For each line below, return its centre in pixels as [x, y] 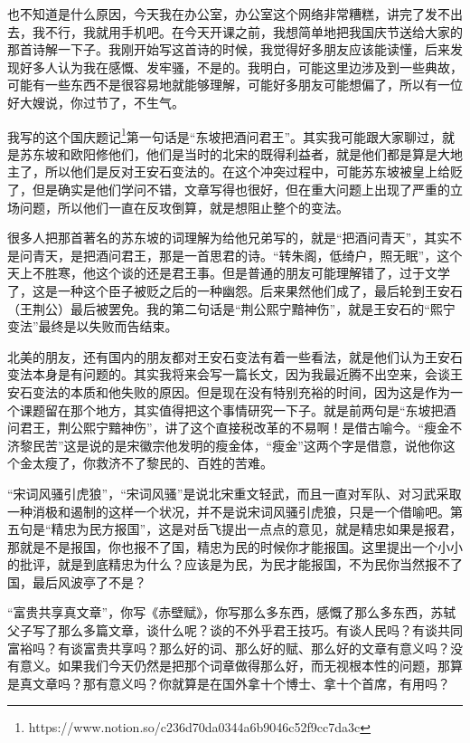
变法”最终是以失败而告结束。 [93, 326]
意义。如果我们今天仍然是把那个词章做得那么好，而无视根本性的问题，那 [235, 666]
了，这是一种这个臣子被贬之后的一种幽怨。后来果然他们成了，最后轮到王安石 [235, 290]
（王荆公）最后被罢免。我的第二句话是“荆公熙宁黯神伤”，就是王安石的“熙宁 [231, 308]
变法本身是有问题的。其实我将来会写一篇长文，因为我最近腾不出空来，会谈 [229, 374]
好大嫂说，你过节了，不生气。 [96, 102]
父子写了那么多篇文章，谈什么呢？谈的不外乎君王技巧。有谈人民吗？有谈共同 [235, 630]
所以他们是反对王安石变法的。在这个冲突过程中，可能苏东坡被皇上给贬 [254, 171]
